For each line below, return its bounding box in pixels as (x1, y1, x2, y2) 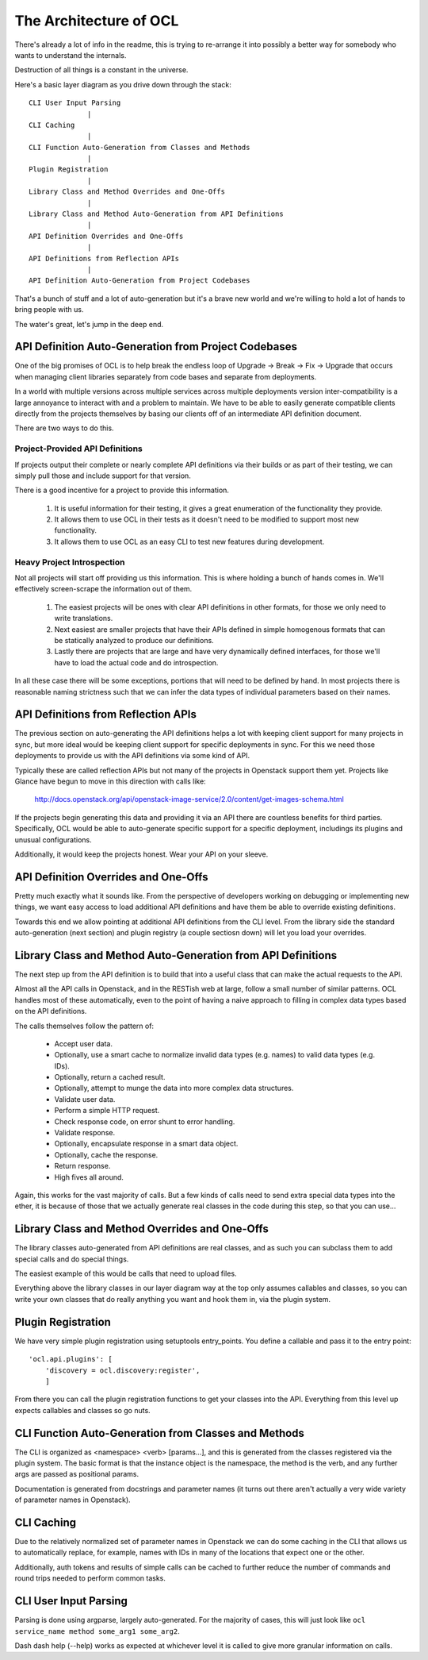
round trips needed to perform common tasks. (14, 1573, 166, 1583)
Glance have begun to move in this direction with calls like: (14, 776, 206, 786)
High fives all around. (54, 1172, 124, 1182)
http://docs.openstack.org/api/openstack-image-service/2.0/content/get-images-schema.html (34, 795, 344, 804)
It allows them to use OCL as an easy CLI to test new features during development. (54, 537, 325, 546)
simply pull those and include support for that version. (14, 471, 192, 480)
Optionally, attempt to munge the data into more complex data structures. (54, 1084, 294, 1093)
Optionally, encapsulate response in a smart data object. (54, 1139, 239, 1149)
